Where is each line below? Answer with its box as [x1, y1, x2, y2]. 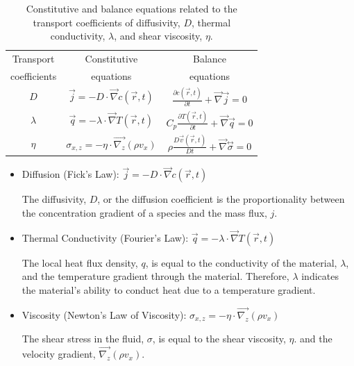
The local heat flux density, [22, 255, 138, 269]
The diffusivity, [22, 192, 87, 206]
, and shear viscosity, [114, 28, 203, 43]
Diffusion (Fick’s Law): [22, 167, 119, 181]
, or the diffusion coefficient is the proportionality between [97, 192, 345, 206]
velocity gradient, [22, 347, 96, 361]
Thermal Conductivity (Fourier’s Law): [22, 230, 189, 244]
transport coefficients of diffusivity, [33, 15, 180, 29]
